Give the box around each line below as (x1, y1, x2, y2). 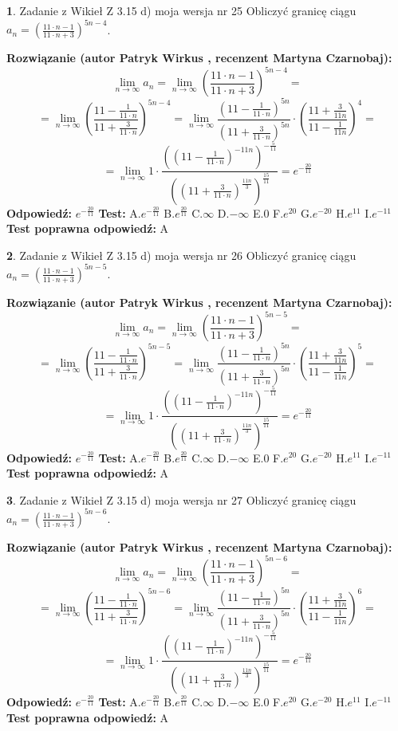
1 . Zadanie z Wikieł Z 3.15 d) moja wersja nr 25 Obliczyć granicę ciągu (6, 2, 357, 18)
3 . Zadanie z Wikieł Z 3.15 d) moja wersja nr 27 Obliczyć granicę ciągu (6, 491, 357, 508)
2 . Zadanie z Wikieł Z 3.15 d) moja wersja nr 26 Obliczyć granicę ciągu (6, 246, 357, 263)
